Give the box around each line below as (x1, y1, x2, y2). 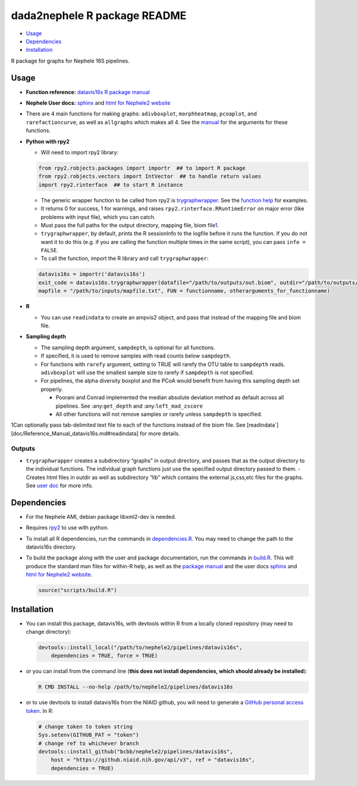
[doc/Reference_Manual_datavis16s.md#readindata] (11, 430, 139, 437)
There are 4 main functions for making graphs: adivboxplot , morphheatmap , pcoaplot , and (26, 110, 257, 117)
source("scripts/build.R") (38, 587, 117, 594)
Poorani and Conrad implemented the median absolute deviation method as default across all (55, 394, 284, 401)
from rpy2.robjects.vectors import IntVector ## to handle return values (38, 173, 262, 180)
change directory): (26, 628, 71, 635)
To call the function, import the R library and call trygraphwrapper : (40, 255, 209, 262)
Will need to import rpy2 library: (40, 149, 119, 156)
